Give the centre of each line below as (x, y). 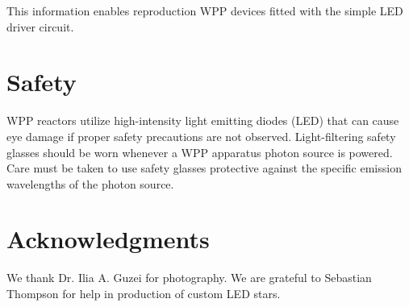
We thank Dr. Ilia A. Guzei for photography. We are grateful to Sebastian (189, 278)
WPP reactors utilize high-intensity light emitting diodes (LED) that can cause (203, 120)
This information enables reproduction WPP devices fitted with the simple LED (205, 10)
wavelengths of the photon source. (90, 183)
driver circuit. (40, 26)
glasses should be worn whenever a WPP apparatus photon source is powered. (200, 152)
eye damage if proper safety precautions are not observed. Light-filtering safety (201, 136)
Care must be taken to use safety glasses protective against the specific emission (204, 168)
